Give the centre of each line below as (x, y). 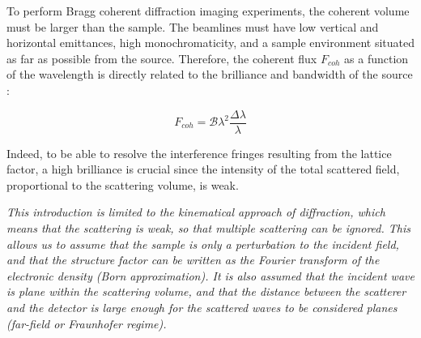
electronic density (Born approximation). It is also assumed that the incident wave (210, 275)
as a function (376, 58)
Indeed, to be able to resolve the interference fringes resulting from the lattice (199, 153)
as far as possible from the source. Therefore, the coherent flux (162, 58)
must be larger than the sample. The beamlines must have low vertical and (193, 26)
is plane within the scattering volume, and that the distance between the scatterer (206, 291)
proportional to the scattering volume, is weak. (123, 184)
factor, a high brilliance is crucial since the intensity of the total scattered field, (203, 169)
